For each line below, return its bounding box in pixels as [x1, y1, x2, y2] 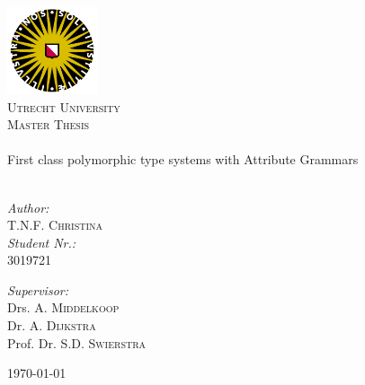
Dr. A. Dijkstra [7, 316, 96, 335]
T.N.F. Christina [7, 215, 103, 234]
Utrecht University [7, 97, 120, 116]
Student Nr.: [7, 232, 76, 251]
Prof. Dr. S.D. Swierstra [7, 333, 147, 352]
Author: [7, 197, 49, 216]
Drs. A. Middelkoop [7, 298, 120, 317]
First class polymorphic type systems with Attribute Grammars [7, 150, 359, 169]
